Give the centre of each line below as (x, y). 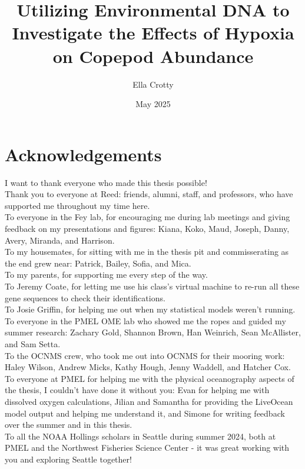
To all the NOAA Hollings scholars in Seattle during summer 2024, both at (140, 436)
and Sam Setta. (33, 343)
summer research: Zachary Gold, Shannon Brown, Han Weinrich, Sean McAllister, (153, 332)
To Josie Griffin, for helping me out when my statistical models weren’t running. (150, 309)
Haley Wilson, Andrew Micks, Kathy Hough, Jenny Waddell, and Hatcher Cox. (148, 367)
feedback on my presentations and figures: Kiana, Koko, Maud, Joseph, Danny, (147, 228)
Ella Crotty (153, 84)
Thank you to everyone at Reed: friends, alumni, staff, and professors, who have (149, 194)
